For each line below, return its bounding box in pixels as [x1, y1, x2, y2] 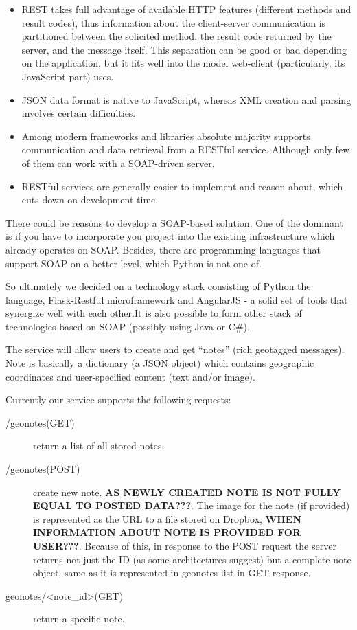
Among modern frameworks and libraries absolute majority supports [21, 128, 310, 143]
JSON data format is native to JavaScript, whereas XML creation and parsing [21, 92, 352, 106]
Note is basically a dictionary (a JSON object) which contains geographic [5, 356, 314, 370]
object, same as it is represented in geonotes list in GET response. [33, 565, 311, 580]
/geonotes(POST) [5, 462, 80, 476]
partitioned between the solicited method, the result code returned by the [21, 29, 332, 43]
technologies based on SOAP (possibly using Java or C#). [5, 319, 250, 333]
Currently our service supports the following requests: [5, 392, 231, 407]
